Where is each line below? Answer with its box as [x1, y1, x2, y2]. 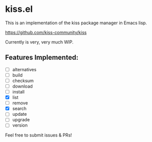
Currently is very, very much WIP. [5, 39, 74, 45]
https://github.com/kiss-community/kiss [5, 29, 87, 35]
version [12, 122, 28, 128]
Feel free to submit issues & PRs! [5, 132, 72, 138]
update [12, 111, 27, 117]
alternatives [12, 66, 37, 72]
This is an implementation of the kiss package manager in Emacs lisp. [5, 20, 147, 26]
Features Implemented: [5, 53, 79, 62]
